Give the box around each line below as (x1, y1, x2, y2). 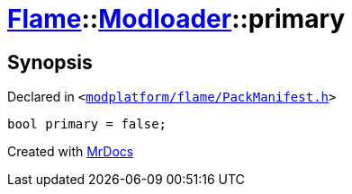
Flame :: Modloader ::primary (7, 4, 346, 34)
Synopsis (7, 50, 93, 74)
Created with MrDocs (7, 144, 134, 160)
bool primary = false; (7, 117, 167, 132)
